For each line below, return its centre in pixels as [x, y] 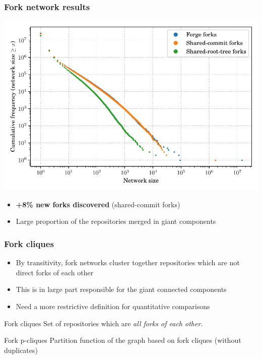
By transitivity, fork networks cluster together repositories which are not [128, 262]
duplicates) [21, 350]
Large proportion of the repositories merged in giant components [116, 221]
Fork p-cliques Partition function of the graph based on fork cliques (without [123, 340]
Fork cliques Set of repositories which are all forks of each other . [104, 323]
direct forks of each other [55, 272]
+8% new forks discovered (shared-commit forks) [98, 204]
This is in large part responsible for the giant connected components [121, 289]
